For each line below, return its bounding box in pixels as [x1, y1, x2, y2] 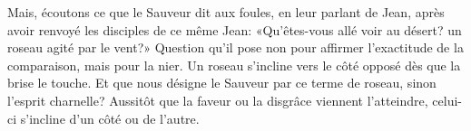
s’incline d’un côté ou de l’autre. [20, 108, 200, 127]
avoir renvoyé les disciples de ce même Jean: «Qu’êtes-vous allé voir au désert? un [7, 20, 462, 39]
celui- [432, 90, 463, 109]
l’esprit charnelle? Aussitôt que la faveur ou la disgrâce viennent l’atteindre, [7, 90, 428, 109]
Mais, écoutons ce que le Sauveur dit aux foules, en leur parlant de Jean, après [7, 3, 445, 21]
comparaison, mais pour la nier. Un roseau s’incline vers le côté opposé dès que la [7, 55, 461, 74]
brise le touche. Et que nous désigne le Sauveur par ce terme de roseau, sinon [7, 73, 437, 92]
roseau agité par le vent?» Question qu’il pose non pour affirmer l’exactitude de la [7, 38, 464, 57]
